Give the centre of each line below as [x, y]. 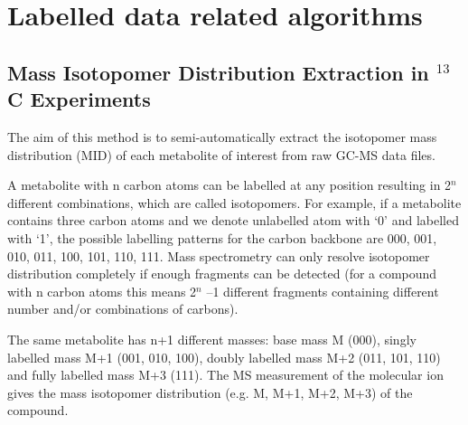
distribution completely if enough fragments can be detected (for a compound [222, 274]
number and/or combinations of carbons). [123, 309]
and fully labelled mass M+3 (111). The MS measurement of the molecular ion [225, 375]
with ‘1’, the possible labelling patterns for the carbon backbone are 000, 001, [222, 237]
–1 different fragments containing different [323, 291]
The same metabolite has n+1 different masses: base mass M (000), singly [212, 339]
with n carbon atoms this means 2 [102, 291]
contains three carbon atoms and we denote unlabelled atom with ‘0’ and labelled [233, 220]
